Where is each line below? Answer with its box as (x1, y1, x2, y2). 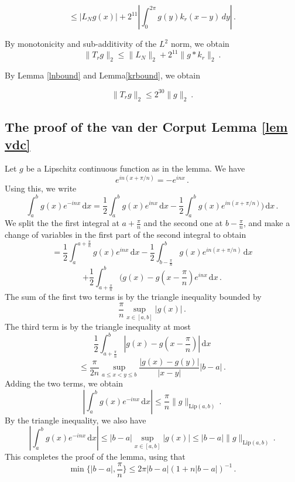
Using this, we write (5, 182, 77, 194)
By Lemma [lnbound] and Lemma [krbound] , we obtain (5, 69, 200, 81)
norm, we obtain (170, 37, 229, 49)
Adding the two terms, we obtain (5, 377, 123, 389)
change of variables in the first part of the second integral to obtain (5, 228, 246, 241)
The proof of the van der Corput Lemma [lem (5, 118, 288, 136)
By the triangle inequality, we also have (5, 413, 146, 426)
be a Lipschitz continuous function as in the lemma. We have (26, 162, 245, 175)
